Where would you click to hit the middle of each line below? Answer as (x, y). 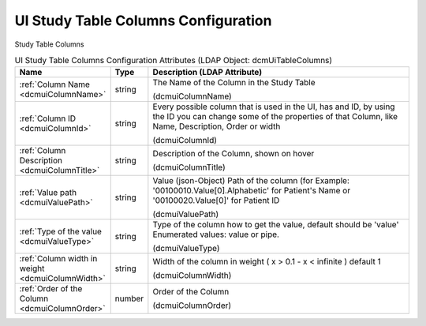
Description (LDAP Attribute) (207, 73)
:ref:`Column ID (48, 118)
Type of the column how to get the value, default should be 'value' (276, 225)
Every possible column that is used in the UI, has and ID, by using (274, 107)
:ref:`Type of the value (61, 231)
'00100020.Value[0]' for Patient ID (216, 200)
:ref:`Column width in (58, 259)
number (129, 298)
